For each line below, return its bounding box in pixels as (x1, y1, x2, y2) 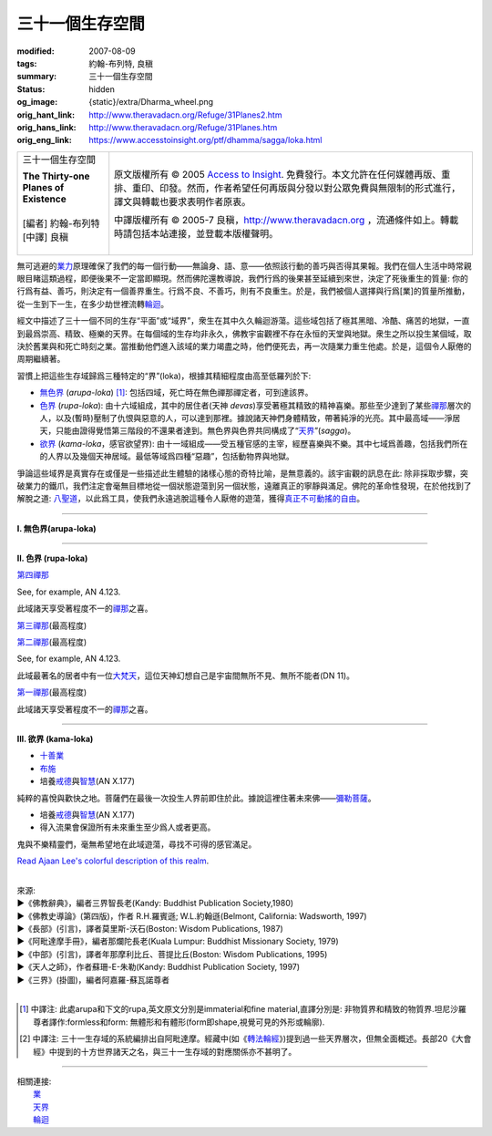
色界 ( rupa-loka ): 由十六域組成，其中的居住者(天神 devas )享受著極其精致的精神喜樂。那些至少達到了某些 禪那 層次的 (39, 399, 472, 410)
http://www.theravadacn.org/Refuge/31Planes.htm (88, 121, 278, 132)
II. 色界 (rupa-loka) (16, 553, 88, 564)
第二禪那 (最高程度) (16, 636, 87, 647)
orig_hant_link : (16, 109, 76, 120)
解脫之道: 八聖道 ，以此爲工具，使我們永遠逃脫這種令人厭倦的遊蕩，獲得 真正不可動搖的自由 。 (16, 493, 364, 504)
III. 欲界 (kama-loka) (16, 734, 94, 744)
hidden (88, 83, 116, 95)
